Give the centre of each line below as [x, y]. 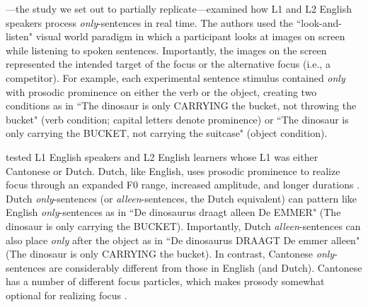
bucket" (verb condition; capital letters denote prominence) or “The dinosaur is [177, 119]
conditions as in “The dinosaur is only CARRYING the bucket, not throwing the [181, 106]
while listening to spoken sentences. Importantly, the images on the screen [166, 50]
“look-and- [319, 22]
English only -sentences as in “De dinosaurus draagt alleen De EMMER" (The [173, 212]
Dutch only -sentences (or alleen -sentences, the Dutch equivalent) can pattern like [181, 198]
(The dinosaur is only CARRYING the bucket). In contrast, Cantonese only [170, 254]
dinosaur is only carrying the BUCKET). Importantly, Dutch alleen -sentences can [183, 225]
